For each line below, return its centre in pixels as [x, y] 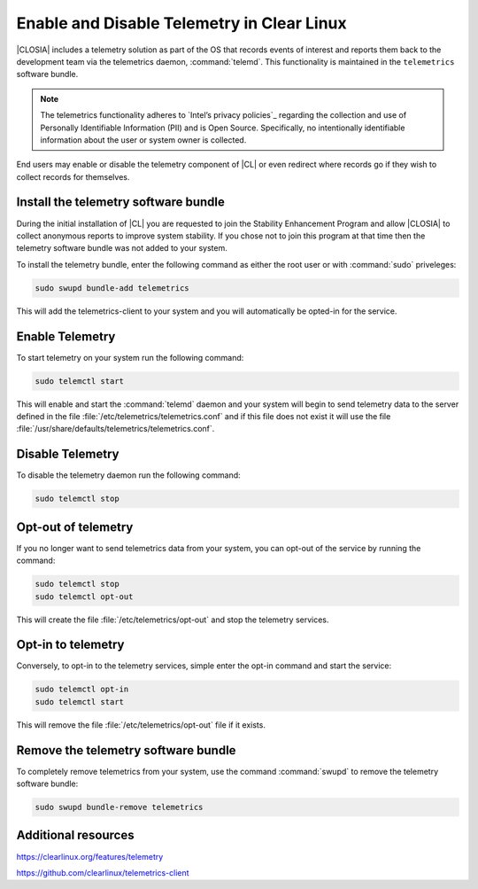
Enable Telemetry [66, 336]
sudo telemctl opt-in [82, 690]
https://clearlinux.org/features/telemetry [90, 856]
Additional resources [75, 835]
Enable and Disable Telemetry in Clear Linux [181, 23]
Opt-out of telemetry [75, 527]
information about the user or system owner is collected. [143, 140]
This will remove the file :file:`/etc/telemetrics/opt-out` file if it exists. [141, 725]
